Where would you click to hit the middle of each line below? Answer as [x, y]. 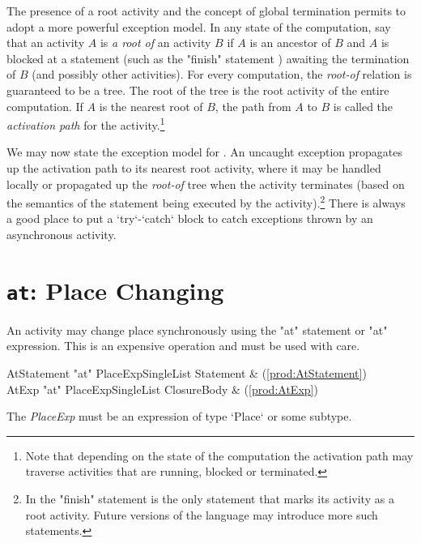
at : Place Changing [115, 290]
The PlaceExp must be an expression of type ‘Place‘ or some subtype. [179, 416]
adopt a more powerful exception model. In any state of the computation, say [199, 26]
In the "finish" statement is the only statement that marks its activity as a [210, 499]
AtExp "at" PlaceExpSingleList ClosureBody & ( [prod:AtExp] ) [162, 389]
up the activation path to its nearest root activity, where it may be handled [194, 168]
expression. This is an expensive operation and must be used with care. [183, 346]
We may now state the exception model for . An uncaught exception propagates [205, 152]
